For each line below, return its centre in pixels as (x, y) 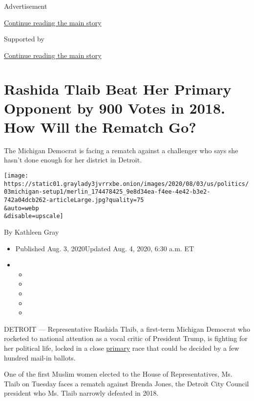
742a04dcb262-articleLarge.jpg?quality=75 (74, 200)
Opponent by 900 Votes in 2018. (115, 108)
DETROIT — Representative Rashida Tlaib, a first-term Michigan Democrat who (127, 329)
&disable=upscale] (34, 216)
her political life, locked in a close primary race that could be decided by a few (122, 348)
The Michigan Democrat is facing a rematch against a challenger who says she (121, 150)
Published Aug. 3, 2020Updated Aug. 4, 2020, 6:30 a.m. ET (105, 248)
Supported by (24, 39)
